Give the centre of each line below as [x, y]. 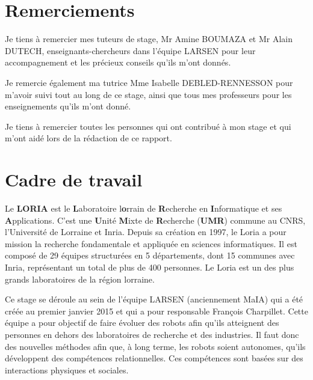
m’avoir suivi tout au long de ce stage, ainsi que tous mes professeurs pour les [148, 94]
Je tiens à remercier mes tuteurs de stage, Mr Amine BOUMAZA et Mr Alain [149, 39]
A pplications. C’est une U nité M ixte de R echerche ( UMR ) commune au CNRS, [155, 220]
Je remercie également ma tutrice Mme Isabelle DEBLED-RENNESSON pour [149, 82]
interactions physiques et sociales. [67, 369]
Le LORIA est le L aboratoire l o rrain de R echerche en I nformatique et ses [144, 208]
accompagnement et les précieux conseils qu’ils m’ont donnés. [118, 62]
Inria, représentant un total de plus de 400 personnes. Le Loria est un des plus [150, 267]
